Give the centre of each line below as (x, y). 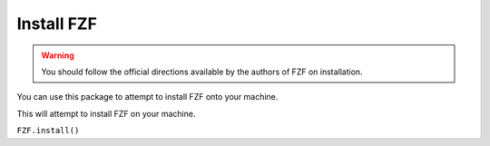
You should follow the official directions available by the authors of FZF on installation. (202, 72)
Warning (58, 55)
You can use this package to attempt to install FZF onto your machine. (147, 97)
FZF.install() (48, 131)
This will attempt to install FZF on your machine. (106, 113)
